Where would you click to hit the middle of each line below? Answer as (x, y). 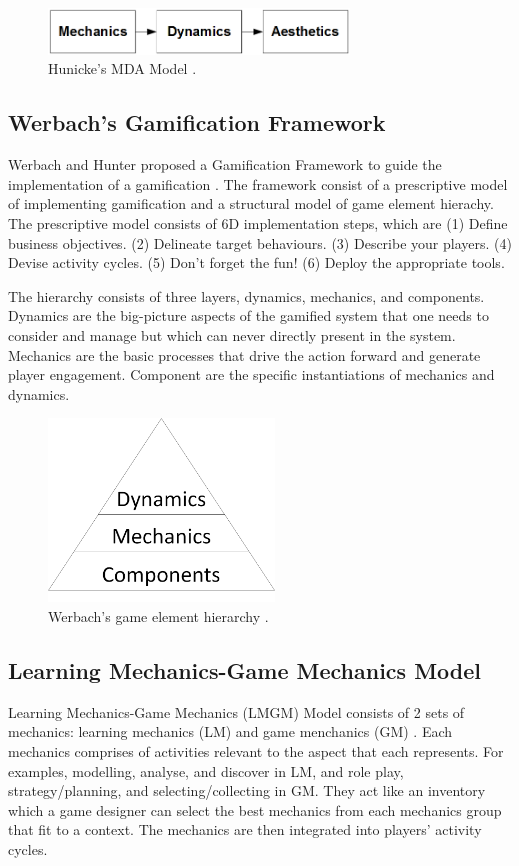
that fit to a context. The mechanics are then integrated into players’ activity (245, 829)
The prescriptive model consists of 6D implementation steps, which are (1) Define (258, 223)
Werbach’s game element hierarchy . (158, 615)
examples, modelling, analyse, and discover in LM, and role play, (206, 770)
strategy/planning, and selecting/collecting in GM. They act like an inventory (247, 790)
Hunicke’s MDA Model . (122, 68)
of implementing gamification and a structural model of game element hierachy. (251, 203)
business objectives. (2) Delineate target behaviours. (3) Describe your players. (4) (260, 242)
